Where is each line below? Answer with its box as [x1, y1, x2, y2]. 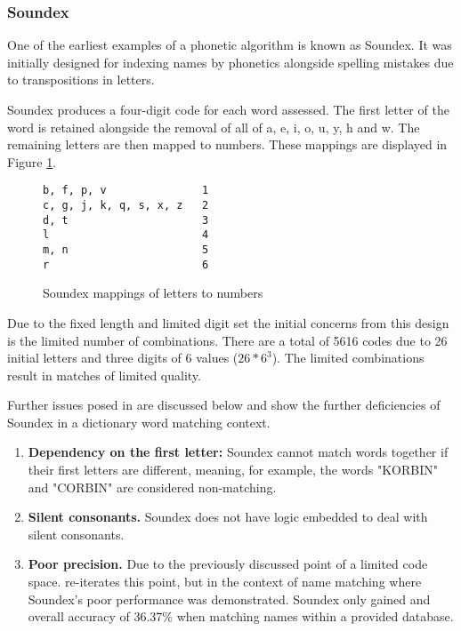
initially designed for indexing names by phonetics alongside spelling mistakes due [7, 52, 454, 71]
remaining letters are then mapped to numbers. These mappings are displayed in [7, 135, 448, 154]
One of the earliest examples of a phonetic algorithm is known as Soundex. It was [7, 36, 452, 54]
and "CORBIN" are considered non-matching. [28, 477, 277, 496]
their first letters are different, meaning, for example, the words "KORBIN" [28, 460, 438, 479]
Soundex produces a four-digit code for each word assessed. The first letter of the [7, 100, 449, 118]
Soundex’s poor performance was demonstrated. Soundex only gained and [28, 589, 431, 608]
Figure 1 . [7, 152, 57, 171]
